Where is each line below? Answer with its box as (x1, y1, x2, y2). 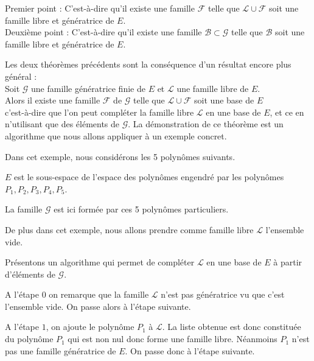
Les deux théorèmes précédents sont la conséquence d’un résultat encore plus (5, 58, 291, 71)
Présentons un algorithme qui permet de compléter (5, 256, 195, 268)
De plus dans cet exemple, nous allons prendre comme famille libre (5, 223, 254, 236)
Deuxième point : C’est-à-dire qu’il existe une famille (5, 26, 202, 38)
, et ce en (270, 105, 304, 118)
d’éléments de (5, 267, 55, 280)
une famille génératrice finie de (31, 82, 145, 94)
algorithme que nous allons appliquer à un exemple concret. (5, 129, 227, 142)
